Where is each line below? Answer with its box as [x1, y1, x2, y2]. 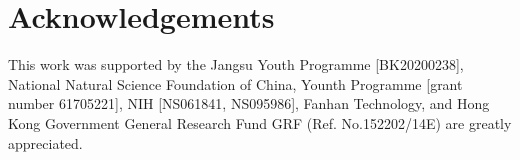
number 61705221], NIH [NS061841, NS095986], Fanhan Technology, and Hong [8, 93, 490, 114]
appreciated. [8, 132, 83, 153]
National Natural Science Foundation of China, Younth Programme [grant [8, 73, 463, 94]
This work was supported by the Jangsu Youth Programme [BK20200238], [8, 54, 464, 75]
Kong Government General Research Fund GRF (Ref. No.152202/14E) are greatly [8, 112, 512, 133]
